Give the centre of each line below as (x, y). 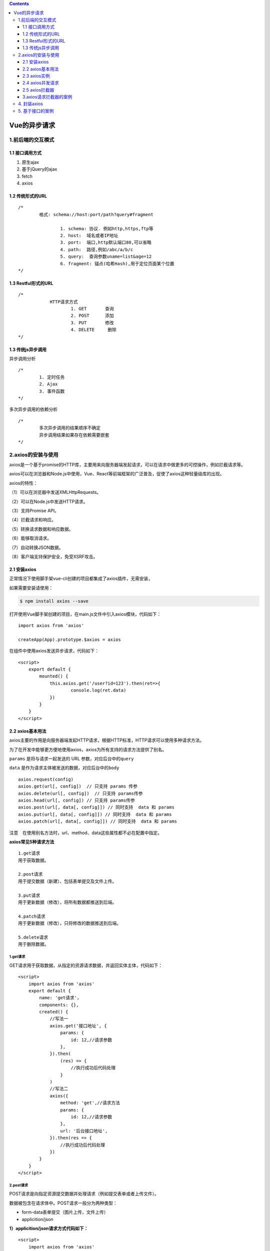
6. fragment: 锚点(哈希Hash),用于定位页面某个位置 (117, 263)
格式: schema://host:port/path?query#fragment (96, 214)
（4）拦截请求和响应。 (33, 520)
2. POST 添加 (92, 316)
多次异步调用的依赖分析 (33, 409)
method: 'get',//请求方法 (90, 1103)
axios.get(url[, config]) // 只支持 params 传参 (78, 786)
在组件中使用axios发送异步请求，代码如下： (54, 651)
